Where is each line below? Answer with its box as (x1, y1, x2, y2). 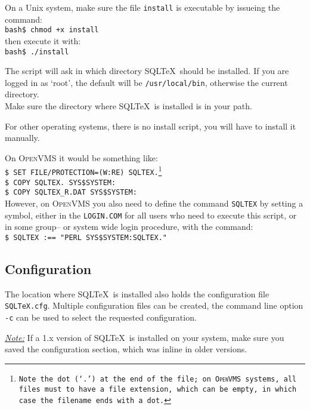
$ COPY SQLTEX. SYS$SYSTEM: (5, 178, 116, 187)
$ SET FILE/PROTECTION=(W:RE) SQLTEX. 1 (5, 164, 162, 177)
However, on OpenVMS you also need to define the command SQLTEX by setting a (5, 197, 303, 209)
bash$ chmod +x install (5, 26, 99, 35)
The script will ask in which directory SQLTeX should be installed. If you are (5, 64, 289, 77)
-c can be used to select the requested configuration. (5, 311, 197, 324)
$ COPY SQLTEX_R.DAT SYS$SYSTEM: (5, 188, 137, 197)
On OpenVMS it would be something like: (5, 151, 158, 164)
